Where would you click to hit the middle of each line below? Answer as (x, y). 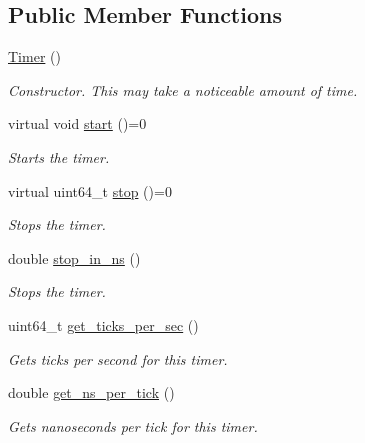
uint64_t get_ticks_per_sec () (103, 324)
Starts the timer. (59, 156)
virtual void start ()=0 (77, 123)
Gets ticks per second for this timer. (118, 358)
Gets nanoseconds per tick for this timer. (133, 425)
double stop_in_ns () (74, 257)
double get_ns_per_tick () (91, 392)
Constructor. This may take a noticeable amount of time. (183, 89)
